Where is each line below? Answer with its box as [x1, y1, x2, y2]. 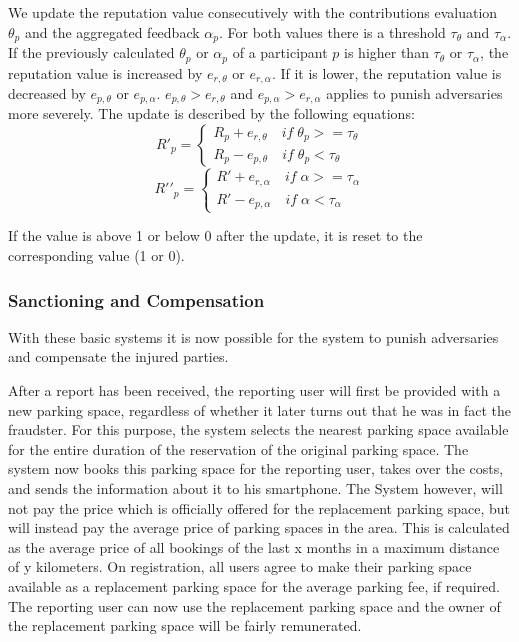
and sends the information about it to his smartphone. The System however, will [8, 478, 503, 499]
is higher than [344, 42, 429, 63]
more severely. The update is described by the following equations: [8, 103, 415, 124]
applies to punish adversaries [326, 82, 503, 103]
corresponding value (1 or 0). [8, 245, 185, 266]
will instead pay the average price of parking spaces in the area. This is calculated [8, 517, 510, 538]
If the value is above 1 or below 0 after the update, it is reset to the [8, 225, 423, 246]
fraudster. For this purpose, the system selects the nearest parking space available [8, 419, 509, 440]
